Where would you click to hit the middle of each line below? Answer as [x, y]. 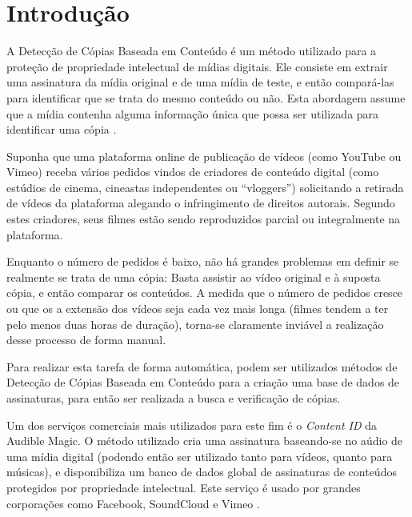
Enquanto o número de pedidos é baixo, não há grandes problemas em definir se [203, 261]
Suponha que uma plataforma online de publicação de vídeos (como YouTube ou [204, 156]
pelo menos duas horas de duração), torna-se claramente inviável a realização [195, 324]
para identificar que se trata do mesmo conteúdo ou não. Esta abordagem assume [206, 97]
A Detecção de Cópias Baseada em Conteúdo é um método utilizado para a [192, 51]
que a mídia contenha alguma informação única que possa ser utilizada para [193, 113]
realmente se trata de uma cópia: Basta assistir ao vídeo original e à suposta [194, 277]
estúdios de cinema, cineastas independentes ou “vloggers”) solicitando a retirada [205, 187]
